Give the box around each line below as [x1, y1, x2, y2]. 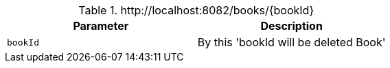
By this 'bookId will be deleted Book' [197, 35, 386, 49]
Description [260, 19, 323, 33]
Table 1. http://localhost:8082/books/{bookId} [78, 3, 314, 17]
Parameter [73, 19, 129, 33]
